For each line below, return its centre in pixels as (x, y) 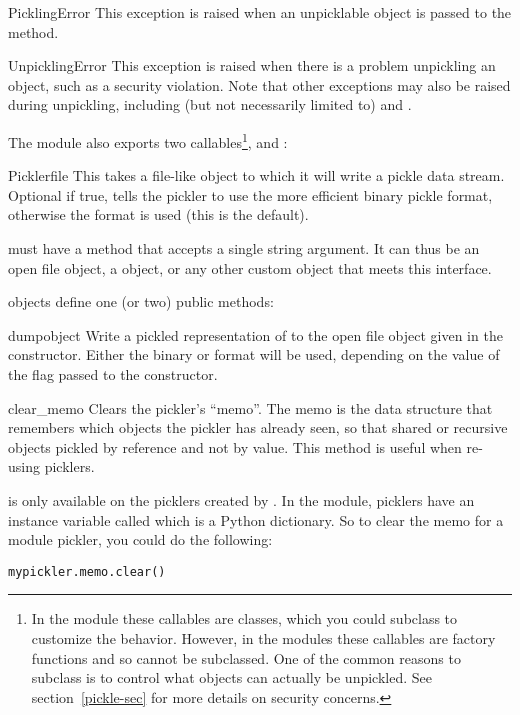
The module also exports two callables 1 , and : (148, 140)
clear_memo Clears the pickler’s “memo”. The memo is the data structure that (250, 407)
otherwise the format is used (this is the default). (158, 214)
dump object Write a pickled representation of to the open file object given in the (255, 334)
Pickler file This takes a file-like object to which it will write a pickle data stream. (256, 175)
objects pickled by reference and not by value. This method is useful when (235, 446)
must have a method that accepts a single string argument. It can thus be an (244, 248)
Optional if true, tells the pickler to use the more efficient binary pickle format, (250, 194)
